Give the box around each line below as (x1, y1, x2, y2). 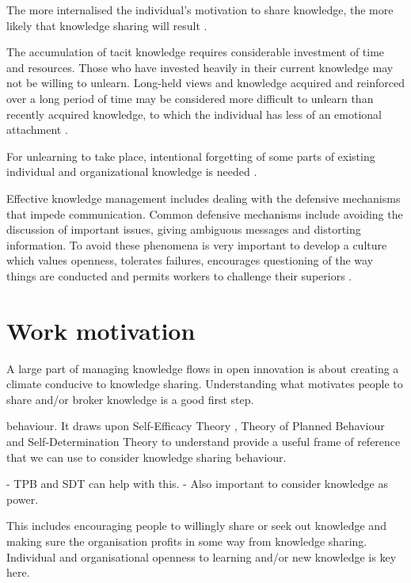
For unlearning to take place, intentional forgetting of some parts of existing (6, 147, 375, 164)
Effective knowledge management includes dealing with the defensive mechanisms (6, 189, 401, 206)
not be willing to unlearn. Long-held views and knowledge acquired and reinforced (6, 74, 405, 91)
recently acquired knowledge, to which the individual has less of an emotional (6, 105, 382, 122)
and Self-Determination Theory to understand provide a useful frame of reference (6, 433, 401, 449)
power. (6, 490, 39, 507)
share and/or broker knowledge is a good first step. (6, 391, 254, 407)
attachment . (6, 121, 68, 138)
